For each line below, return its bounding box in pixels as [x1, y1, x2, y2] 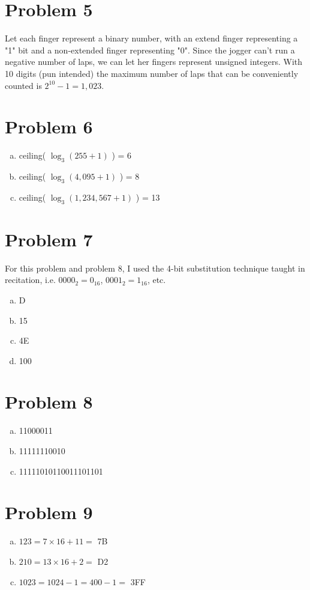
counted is [5, 79, 42, 91]
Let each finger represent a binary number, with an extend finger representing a [5, 32, 298, 44]
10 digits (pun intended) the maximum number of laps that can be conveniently [5, 67, 299, 79]
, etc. [147, 273, 166, 286]
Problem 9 [5, 500, 93, 525]
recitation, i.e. [5, 273, 56, 286]
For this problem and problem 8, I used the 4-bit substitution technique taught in [5, 261, 305, 274]
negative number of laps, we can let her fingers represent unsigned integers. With [5, 55, 303, 68]
